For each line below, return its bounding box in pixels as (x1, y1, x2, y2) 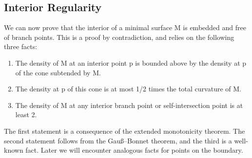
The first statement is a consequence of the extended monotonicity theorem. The (4, 125, 245, 136)
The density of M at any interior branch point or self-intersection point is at (15, 100, 243, 110)
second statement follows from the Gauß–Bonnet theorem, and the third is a (4, 135, 232, 145)
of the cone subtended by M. (15, 67, 101, 77)
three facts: (4, 41, 38, 52)
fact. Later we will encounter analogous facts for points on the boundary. (25, 145, 243, 155)
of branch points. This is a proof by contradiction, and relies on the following (4, 32, 234, 42)
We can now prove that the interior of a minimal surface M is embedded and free (4, 22, 246, 33)
